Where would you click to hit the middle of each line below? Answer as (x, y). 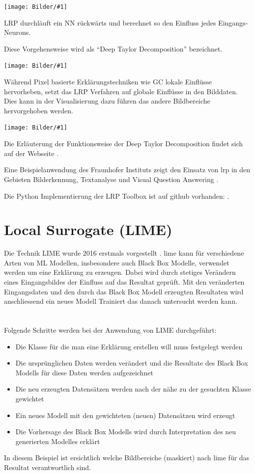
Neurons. (17, 32)
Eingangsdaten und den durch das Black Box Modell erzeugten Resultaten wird (124, 291)
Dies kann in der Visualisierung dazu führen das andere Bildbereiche (107, 101)
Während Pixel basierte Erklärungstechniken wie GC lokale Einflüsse (108, 82)
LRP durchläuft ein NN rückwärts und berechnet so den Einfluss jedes (110, 22)
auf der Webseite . (31, 153)
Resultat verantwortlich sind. (47, 467)
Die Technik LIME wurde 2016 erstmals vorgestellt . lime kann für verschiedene (124, 253)
